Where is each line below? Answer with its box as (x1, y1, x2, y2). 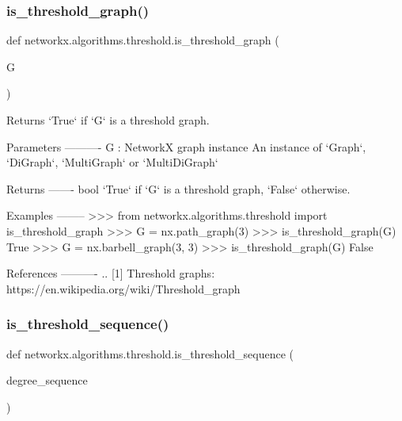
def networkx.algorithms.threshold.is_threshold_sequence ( (6, 345, 294, 362)
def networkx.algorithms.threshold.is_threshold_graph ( (6, 32, 279, 48)
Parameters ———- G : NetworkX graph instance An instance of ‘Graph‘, (6, 138, 366, 155)
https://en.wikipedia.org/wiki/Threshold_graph (6, 280, 241, 297)
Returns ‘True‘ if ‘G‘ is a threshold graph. (6, 112, 210, 128)
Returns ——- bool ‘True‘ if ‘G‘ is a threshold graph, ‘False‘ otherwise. (6, 180, 351, 197)
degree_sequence (6, 372, 88, 388)
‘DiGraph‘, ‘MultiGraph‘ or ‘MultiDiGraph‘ (6, 154, 218, 170)
